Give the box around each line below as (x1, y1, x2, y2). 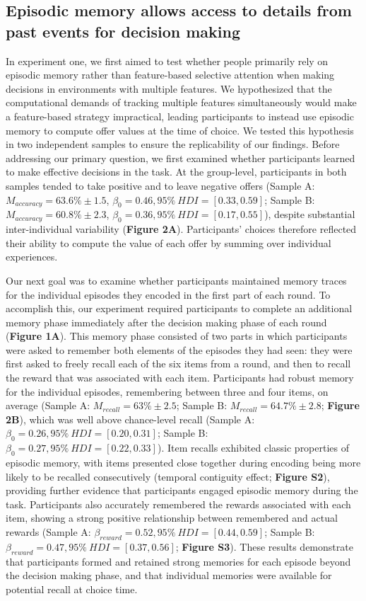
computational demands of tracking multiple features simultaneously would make (6, 95, 357, 110)
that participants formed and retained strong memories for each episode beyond (6, 554, 351, 568)
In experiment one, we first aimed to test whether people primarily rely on (6, 53, 329, 68)
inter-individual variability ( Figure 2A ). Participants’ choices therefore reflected (6, 222, 357, 236)
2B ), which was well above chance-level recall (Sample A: (6, 411, 255, 426)
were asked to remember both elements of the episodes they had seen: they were (6, 342, 353, 357)
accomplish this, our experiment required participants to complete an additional (6, 301, 353, 316)
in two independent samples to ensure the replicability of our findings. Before (6, 137, 340, 151)
